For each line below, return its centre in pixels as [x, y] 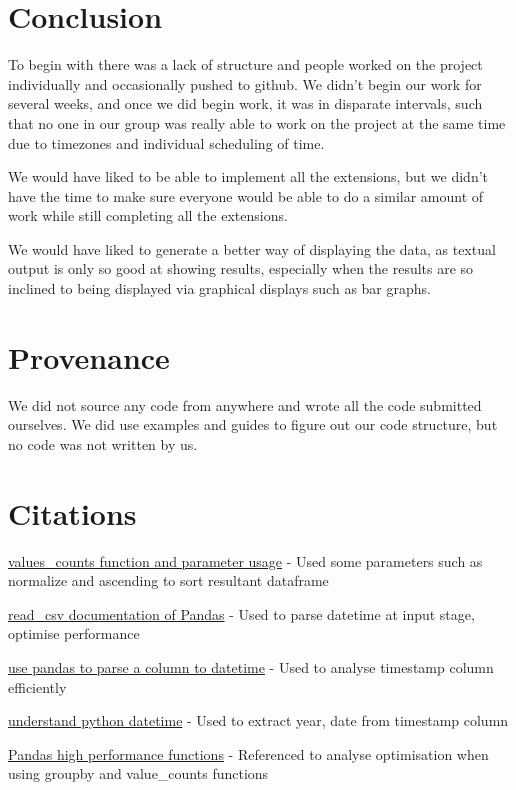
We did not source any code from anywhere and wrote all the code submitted [245, 404]
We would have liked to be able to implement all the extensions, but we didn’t [248, 176]
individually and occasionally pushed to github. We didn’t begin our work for [245, 83]
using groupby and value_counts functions [138, 773]
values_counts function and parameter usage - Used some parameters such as [245, 560]
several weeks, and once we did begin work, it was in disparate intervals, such [245, 103]
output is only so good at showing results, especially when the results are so [241, 268]
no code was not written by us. [103, 443]
